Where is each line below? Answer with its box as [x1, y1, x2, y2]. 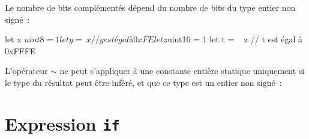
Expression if [5, 111, 120, 135]
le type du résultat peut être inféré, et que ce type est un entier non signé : [5, 76, 282, 88]
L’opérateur [5, 64, 48, 77]
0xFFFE [5, 44, 36, 57]
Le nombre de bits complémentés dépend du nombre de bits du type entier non [5, 1, 296, 13]
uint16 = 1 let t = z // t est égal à [167, 33, 303, 45]
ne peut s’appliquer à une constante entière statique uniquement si [59, 64, 305, 77]
